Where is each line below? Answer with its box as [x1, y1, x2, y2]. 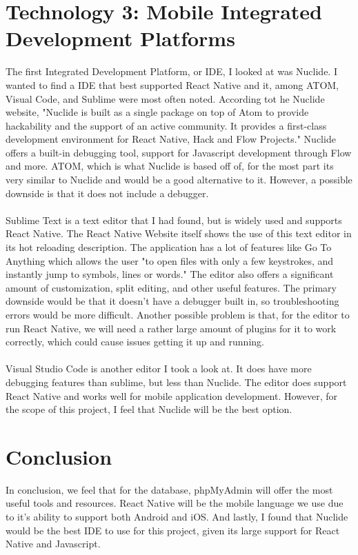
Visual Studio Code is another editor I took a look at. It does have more [6, 361, 312, 376]
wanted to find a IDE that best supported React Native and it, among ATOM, [6, 77, 339, 92]
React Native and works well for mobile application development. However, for [6, 388, 338, 403]
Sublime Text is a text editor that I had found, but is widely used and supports [6, 212, 342, 227]
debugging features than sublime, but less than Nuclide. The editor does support [6, 374, 347, 389]
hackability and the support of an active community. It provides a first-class [6, 118, 327, 132]
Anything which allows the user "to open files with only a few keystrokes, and [6, 253, 334, 268]
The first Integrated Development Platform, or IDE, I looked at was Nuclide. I [6, 64, 337, 79]
